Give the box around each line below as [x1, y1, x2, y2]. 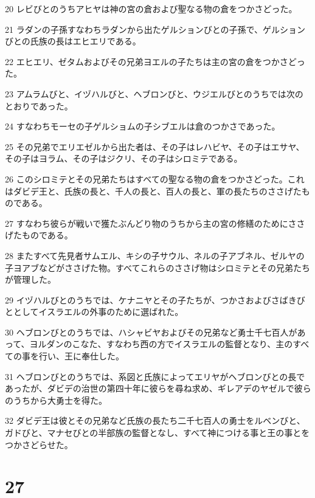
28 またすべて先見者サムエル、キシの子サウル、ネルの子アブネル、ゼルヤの [5, 249, 305, 261]
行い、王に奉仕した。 [38, 350, 124, 362]
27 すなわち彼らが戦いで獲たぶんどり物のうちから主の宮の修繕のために [5, 216, 288, 229]
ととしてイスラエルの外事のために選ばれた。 [5, 305, 184, 318]
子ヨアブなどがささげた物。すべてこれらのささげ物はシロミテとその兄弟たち [5, 261, 311, 274]
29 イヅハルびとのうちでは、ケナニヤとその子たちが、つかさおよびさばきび [5, 293, 305, 306]
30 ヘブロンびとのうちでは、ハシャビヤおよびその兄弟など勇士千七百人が [5, 325, 297, 338]
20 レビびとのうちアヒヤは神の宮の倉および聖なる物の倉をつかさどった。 [5, 2, 297, 15]
